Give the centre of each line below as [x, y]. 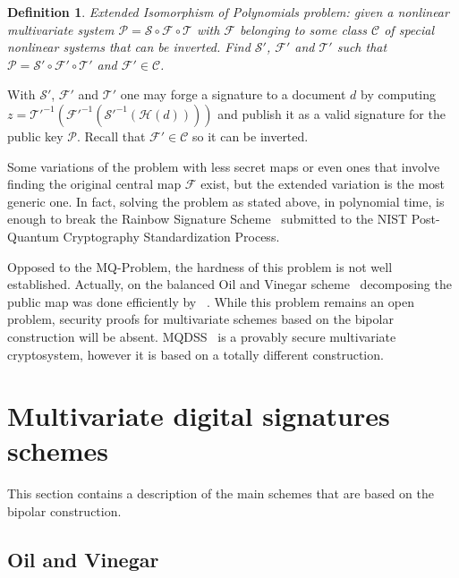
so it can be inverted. [250, 136]
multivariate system [61, 29]
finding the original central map [94, 184]
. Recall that [111, 136]
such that [362, 47]
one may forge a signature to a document [233, 94]
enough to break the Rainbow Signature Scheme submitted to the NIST [208, 219]
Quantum [33, 236]
